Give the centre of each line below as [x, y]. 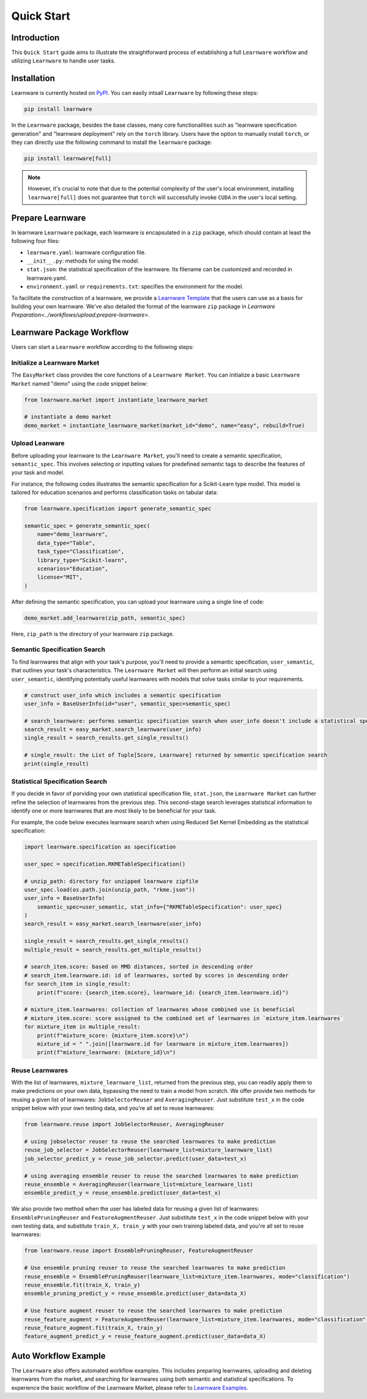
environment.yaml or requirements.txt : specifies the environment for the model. [135, 287]
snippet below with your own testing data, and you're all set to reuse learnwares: [113, 1108]
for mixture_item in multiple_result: [82, 1027]
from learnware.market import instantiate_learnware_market [116, 400]
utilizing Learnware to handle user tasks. [64, 61]
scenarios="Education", [72, 568]
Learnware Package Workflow [70, 333]
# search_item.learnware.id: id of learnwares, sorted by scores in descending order [156, 975]
